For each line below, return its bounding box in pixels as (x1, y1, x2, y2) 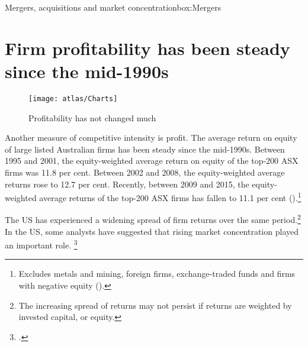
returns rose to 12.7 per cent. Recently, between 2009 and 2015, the (5, 177, 249, 190)
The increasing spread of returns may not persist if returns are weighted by (18, 299, 292, 311)
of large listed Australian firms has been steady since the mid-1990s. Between (5, 143, 285, 155)
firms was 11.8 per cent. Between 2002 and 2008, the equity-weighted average (5, 166, 285, 178)
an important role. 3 (5, 237, 78, 251)
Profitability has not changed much (28, 111, 156, 124)
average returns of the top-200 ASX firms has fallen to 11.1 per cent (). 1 (39, 190, 301, 203)
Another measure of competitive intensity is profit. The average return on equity (5, 131, 297, 144)
